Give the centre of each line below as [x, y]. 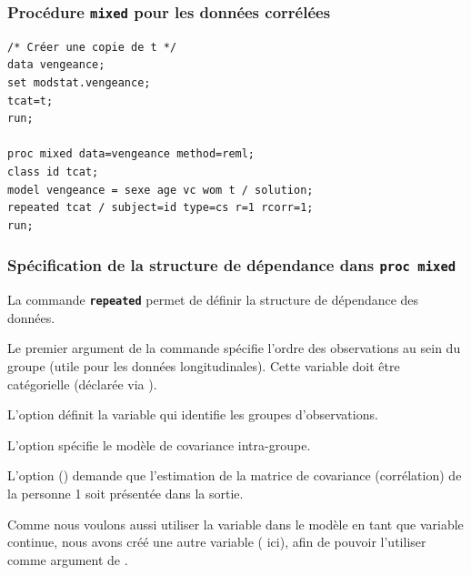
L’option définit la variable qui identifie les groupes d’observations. [193, 414]
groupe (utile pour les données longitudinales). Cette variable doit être [204, 365]
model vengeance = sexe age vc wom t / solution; [160, 190]
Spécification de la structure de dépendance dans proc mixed [232, 265]
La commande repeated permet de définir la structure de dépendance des [213, 300]
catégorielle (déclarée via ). [82, 383]
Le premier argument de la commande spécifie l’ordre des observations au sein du [234, 348]
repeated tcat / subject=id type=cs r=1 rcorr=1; [160, 208]
